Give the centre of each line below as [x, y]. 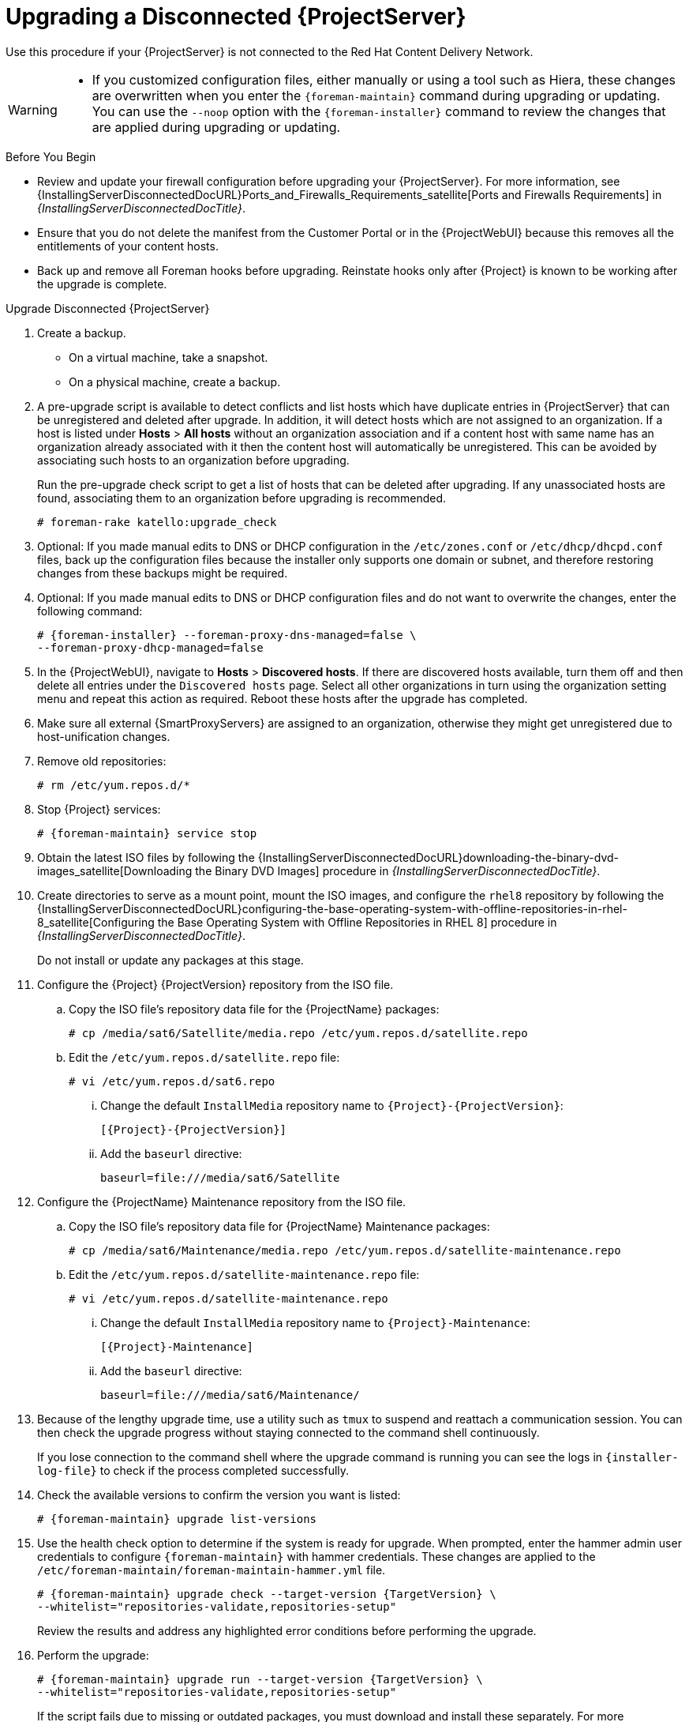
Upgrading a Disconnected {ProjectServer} [236, 17]
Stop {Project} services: [99, 809]
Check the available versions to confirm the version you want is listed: [219, 1495]
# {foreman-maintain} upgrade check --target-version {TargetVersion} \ [267, 1594]
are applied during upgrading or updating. [216, 127]
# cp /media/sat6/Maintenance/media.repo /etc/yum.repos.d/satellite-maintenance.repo [345, 1250]
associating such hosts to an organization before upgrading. [193, 460]
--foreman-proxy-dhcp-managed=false [150, 647]
